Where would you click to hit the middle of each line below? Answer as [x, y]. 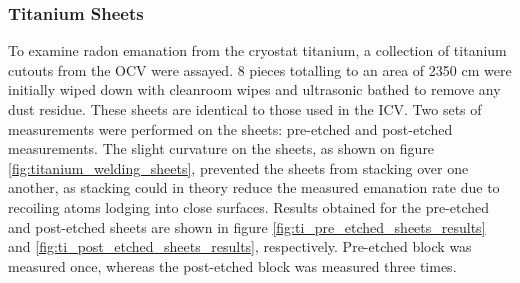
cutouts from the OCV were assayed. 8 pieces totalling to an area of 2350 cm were [260, 69]
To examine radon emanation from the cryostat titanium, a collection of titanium [257, 50]
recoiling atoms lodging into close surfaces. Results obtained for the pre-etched [249, 206]
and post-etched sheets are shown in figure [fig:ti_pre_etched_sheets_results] [247, 226]
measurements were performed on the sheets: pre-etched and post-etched [230, 128]
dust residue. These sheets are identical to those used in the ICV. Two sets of [245, 109]
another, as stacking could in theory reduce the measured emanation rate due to [254, 187]
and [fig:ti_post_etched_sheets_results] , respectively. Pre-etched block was [240, 246]
